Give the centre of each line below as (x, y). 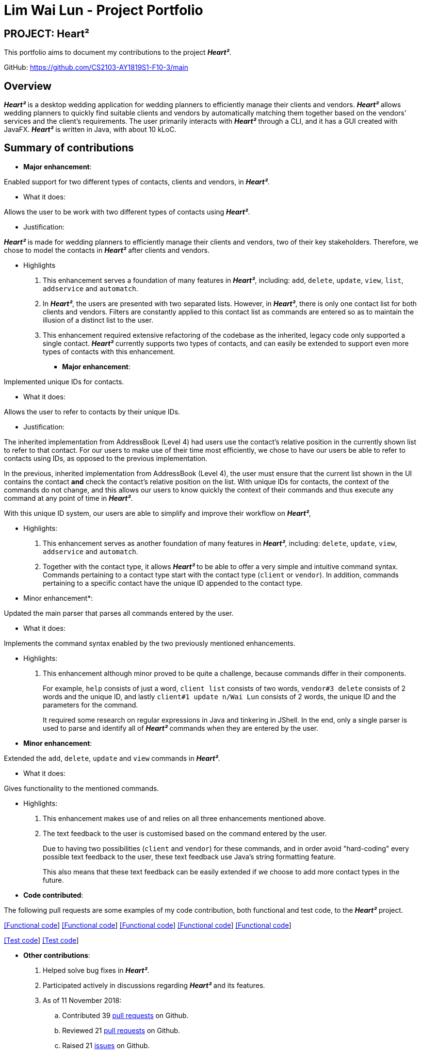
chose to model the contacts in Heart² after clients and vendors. (107, 250)
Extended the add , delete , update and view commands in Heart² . (112, 758)
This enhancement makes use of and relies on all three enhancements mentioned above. (184, 818)
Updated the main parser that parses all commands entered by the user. (119, 613)
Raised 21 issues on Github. (106, 1045)
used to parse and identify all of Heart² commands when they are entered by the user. (181, 728)
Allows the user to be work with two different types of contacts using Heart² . (127, 212)
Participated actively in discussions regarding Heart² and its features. (154, 985)
